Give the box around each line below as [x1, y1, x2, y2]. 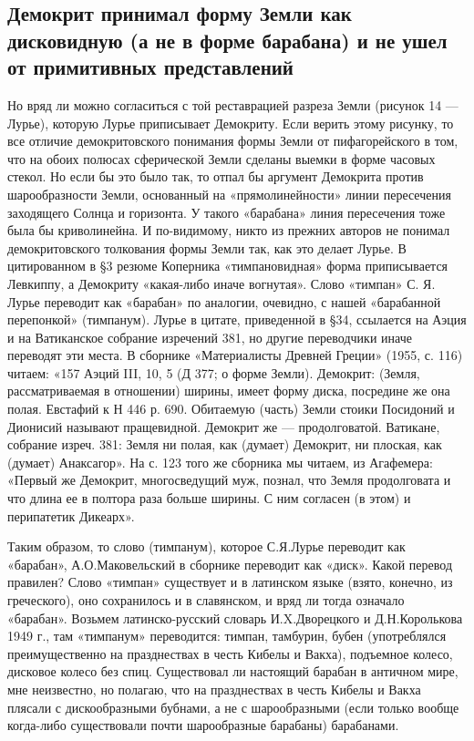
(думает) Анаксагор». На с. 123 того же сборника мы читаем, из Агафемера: [7, 452, 433, 471]
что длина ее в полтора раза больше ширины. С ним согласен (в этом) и [7, 489, 411, 508]
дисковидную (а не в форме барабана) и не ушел [7, 26, 448, 54]
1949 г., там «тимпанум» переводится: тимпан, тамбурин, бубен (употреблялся [7, 626, 447, 645]
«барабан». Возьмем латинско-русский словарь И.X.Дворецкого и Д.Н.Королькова [7, 608, 463, 627]
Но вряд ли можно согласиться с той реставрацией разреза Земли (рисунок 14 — [7, 95, 459, 114]
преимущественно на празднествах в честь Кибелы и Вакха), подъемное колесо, [7, 643, 453, 663]
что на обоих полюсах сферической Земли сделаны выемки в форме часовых [7, 149, 436, 168]
